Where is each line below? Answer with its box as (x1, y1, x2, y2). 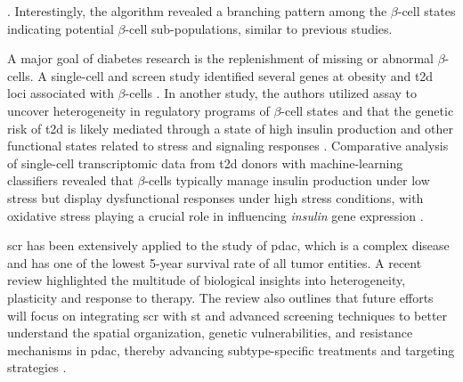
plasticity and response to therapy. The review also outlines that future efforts (7, 288, 434, 306)
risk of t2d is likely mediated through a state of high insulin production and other (7, 118, 454, 137)
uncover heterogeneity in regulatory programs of (7, 101, 270, 119)
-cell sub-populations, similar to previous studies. (125, 19, 393, 37)
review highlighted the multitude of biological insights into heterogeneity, (7, 271, 406, 289)
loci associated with (7, 84, 114, 102)
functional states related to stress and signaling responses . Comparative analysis (7, 136, 449, 155)
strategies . (7, 358, 67, 377)
